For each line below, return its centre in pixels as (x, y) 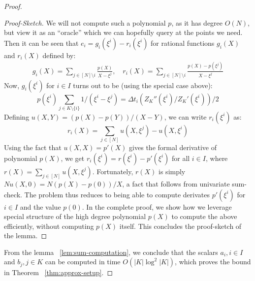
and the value (40, 206)
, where (217, 158)
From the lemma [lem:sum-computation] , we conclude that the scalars (111, 252)
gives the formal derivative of (173, 147)
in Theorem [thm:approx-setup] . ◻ (59, 272)
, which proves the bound (213, 262)
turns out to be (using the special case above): (143, 85)
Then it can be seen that (41, 43)
